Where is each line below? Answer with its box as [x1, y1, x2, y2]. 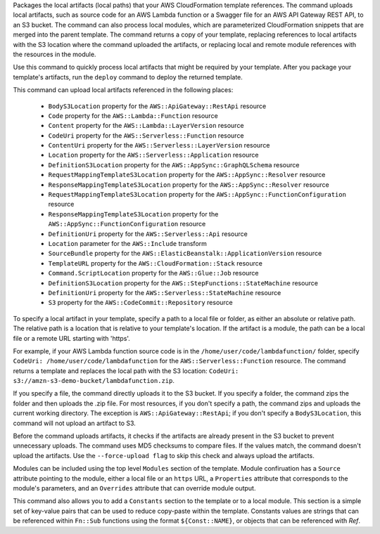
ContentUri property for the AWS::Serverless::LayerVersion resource [48, 141, 270, 150]
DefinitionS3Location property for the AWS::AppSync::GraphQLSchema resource [48, 160, 300, 169]
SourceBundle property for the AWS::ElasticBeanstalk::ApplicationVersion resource [48, 249, 322, 258]
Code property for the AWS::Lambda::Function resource [48, 111, 218, 119]
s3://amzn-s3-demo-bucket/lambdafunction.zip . [13, 377, 175, 385]
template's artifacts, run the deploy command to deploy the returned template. [13, 72, 243, 81]
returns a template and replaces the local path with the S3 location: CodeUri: [13, 366, 239, 375]
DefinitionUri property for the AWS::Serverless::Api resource [48, 229, 248, 238]
